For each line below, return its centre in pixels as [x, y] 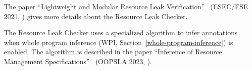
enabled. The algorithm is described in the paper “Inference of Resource [113, 52]
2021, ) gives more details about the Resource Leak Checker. [96, 16]
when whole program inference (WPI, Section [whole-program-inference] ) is [119, 42]
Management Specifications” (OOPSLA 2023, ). [78, 61]
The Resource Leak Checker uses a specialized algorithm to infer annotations [121, 33]
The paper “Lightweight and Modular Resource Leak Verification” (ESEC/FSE [126, 6]
